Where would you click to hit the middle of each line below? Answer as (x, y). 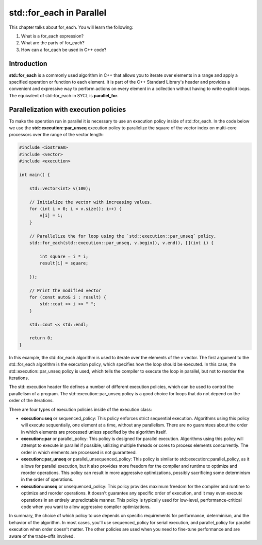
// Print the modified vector (65, 290)
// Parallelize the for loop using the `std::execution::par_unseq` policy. (123, 236)
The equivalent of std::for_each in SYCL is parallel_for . (64, 95)
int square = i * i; (64, 256)
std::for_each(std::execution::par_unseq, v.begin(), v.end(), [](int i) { (122, 243)
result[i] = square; (64, 263)
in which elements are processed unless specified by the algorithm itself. (94, 432)
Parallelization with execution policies (67, 109)
